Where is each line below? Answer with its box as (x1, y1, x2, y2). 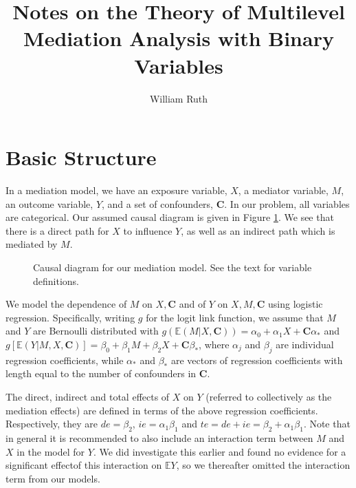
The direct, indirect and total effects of (5, 389, 170, 403)
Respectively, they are (5, 416, 98, 431)
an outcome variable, (5, 196, 93, 211)
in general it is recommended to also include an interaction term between (5, 430, 313, 445)
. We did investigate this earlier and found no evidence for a (93, 444, 346, 458)
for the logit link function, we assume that (146, 310, 324, 324)
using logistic (268, 297, 323, 311)
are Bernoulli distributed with (33, 323, 159, 338)
